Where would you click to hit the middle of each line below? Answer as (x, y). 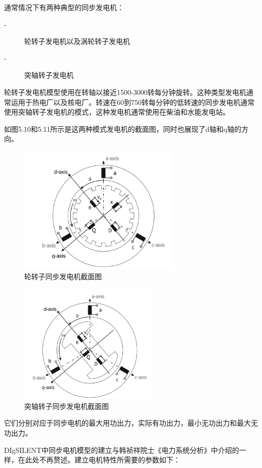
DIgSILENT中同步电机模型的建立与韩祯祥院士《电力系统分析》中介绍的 (122, 450)
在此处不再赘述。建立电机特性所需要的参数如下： (99, 460)
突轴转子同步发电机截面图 (67, 406)
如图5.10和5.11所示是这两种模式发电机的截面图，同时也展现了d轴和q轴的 (123, 128)
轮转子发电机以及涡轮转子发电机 (77, 41)
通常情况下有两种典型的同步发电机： (64, 7)
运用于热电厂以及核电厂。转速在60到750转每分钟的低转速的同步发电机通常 (133, 102)
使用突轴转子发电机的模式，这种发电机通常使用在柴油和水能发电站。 (117, 112)
